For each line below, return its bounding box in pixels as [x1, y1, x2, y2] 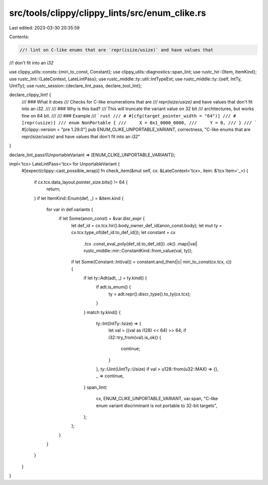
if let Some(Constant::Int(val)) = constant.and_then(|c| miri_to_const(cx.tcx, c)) [71, 259, 232, 265]
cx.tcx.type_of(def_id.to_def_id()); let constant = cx [71, 230, 176, 236]
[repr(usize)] [21, 120, 56, 126]
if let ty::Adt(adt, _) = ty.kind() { [83, 275, 147, 281]
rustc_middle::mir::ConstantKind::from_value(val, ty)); [83, 247, 193, 253]
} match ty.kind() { [83, 309, 121, 315]
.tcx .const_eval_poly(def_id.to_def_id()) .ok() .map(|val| [83, 241, 198, 246]
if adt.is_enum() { [96, 284, 132, 290]
